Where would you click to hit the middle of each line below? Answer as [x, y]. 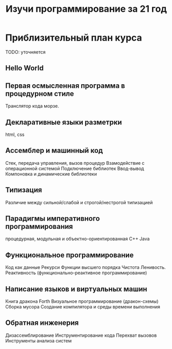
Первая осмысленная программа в [65, 85]
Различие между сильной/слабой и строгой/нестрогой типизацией [79, 202]
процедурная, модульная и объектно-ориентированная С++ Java [78, 239]
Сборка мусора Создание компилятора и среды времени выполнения [83, 307]
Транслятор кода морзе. [32, 106]
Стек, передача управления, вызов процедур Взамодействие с [75, 163]
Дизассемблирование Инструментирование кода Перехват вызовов [81, 335]
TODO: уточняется [26, 52]
